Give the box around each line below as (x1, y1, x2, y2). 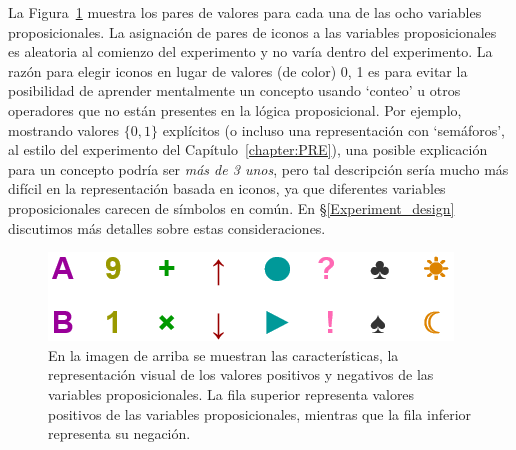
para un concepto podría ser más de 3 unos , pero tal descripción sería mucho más (8, 158, 509, 179)
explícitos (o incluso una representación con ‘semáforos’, (162, 119, 505, 140)
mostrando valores (8, 119, 120, 140)
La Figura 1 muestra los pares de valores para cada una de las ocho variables (8, 2, 482, 22)
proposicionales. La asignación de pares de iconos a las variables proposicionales (8, 21, 497, 42)
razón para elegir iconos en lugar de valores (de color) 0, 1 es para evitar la (8, 60, 468, 81)
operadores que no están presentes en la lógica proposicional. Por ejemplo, (8, 99, 462, 120)
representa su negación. (48, 423, 191, 444)
